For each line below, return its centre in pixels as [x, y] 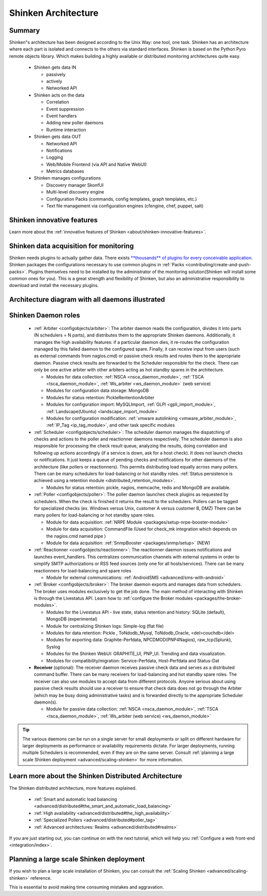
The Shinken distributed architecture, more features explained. [73, 788]
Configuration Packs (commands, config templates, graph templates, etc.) [122, 199]
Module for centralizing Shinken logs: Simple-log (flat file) [105, 626]
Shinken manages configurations [67, 178]
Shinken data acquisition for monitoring [71, 246]
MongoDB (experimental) [72, 619]
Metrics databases [65, 171]
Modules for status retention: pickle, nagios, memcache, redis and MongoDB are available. [138, 487]
